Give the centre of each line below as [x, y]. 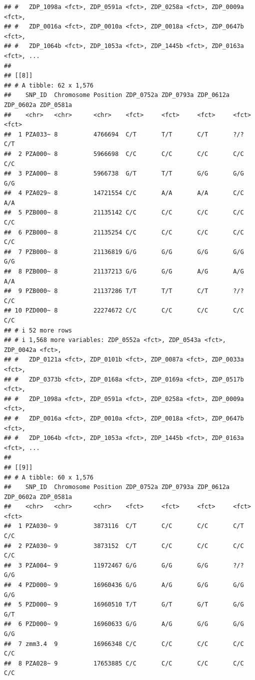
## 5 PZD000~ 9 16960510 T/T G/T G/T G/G [124, 605]
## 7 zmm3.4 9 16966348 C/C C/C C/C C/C [124, 644]
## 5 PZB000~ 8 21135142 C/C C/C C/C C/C [124, 213]
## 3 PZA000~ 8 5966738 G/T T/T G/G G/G [124, 174]
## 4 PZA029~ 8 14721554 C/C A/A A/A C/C [124, 193]
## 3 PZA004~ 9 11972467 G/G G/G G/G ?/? [124, 565]
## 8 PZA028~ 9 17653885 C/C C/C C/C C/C [124, 663]
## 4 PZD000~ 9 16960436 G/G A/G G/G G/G [124, 585]
